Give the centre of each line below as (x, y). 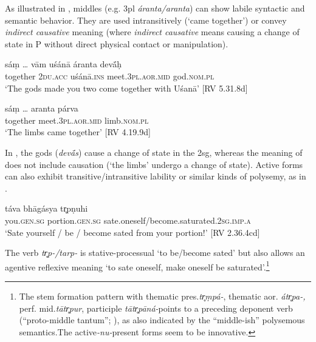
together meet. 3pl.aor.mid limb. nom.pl (77, 120)
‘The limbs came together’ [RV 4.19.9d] (78, 132)
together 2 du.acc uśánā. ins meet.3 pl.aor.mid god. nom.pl (110, 75)
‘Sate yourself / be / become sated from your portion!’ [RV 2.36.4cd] (132, 232)
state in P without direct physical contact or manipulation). (117, 43)
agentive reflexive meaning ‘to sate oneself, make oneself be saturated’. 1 (137, 266)
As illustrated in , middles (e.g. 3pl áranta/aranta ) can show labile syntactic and (155, 8)
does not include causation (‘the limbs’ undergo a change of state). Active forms (154, 164)
